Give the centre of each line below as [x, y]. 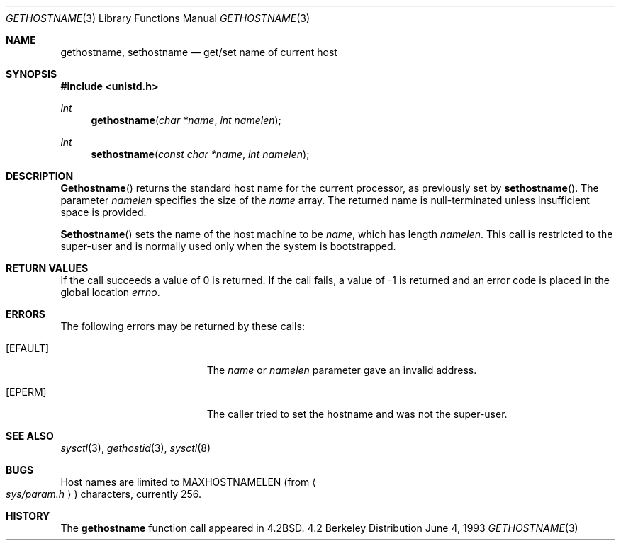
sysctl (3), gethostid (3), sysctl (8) [136, 448]
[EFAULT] [28, 348]
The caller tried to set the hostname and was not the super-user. [357, 414]
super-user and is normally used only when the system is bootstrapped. [228, 246]
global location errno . [110, 292]
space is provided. [103, 212]
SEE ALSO [30, 436]
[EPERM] [26, 392]
